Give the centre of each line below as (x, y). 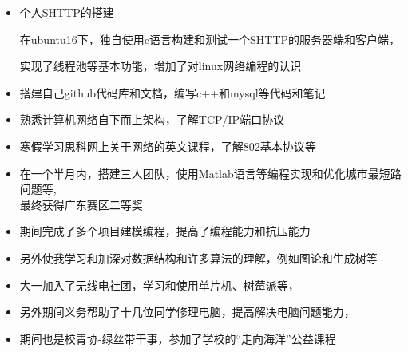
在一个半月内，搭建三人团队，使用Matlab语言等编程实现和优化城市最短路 (210, 173)
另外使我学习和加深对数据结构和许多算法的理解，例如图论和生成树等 (198, 257)
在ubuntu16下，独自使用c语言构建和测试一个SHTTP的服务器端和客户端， (210, 39)
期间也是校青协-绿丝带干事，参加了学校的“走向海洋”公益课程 (178, 338)
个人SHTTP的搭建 (67, 12)
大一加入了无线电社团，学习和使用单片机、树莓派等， (159, 285)
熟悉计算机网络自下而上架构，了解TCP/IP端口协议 (152, 119)
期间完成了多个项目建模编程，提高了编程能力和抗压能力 (165, 231)
